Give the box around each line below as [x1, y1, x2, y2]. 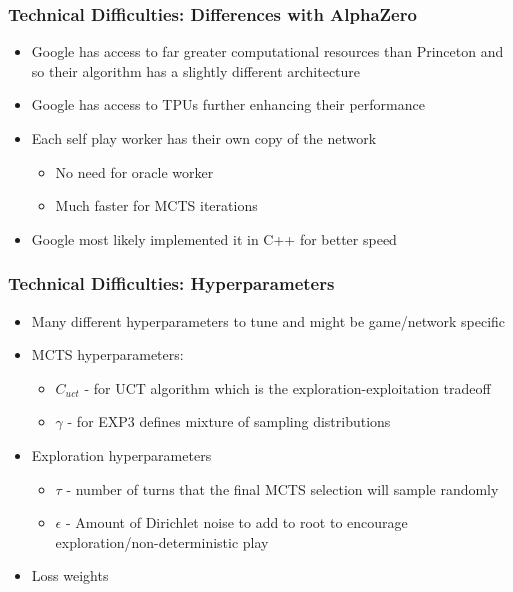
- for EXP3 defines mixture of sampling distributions [67, 411, 391, 432]
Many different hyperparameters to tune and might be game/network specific [31, 310, 506, 331]
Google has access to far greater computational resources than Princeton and [31, 41, 504, 62]
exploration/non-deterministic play [55, 531, 269, 552]
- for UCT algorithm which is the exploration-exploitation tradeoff [84, 377, 491, 398]
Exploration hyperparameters [31, 444, 212, 465]
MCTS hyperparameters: [31, 344, 184, 365]
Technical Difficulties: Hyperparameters [8, 271, 335, 296]
